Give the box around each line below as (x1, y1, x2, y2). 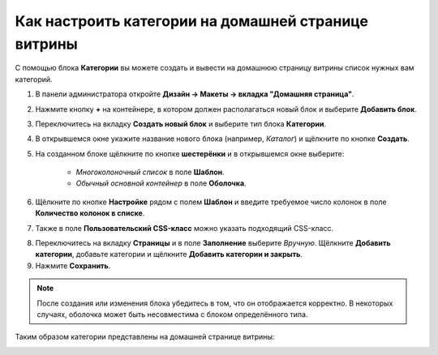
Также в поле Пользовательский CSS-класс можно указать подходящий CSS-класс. (35, 223, 334, 233)
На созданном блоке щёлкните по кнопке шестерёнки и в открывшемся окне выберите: (35, 148, 345, 158)
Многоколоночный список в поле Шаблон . (75, 167, 225, 177)
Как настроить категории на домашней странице (15, 12, 369, 30)
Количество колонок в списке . (35, 208, 145, 218)
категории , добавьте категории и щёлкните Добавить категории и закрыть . (35, 250, 303, 259)
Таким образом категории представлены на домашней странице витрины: (15, 332, 275, 342)
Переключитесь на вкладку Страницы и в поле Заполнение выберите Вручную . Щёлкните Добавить (35, 238, 391, 248)
